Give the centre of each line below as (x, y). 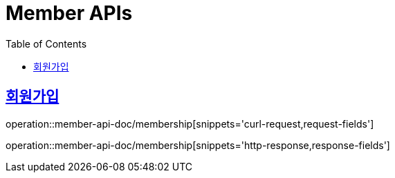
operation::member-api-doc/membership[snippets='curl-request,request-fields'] (190, 123)
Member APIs (69, 13)
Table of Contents (46, 43)
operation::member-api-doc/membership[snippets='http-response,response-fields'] (198, 145)
